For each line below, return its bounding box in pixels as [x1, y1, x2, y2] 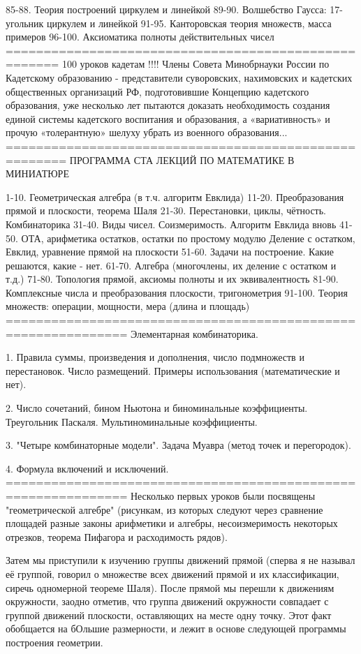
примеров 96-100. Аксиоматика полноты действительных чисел [6, 29, 274, 44]
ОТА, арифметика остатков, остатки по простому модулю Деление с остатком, [21, 230, 355, 245]
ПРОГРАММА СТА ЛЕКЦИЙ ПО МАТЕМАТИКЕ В [69, 152, 295, 167]
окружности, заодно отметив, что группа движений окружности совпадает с [6, 594, 329, 609]
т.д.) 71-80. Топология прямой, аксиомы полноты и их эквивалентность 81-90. [6, 272, 339, 286]
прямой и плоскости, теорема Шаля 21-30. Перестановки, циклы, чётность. [6, 203, 327, 218]
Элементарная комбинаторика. [130, 326, 258, 341]
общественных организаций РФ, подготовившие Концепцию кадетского [6, 84, 309, 98]
